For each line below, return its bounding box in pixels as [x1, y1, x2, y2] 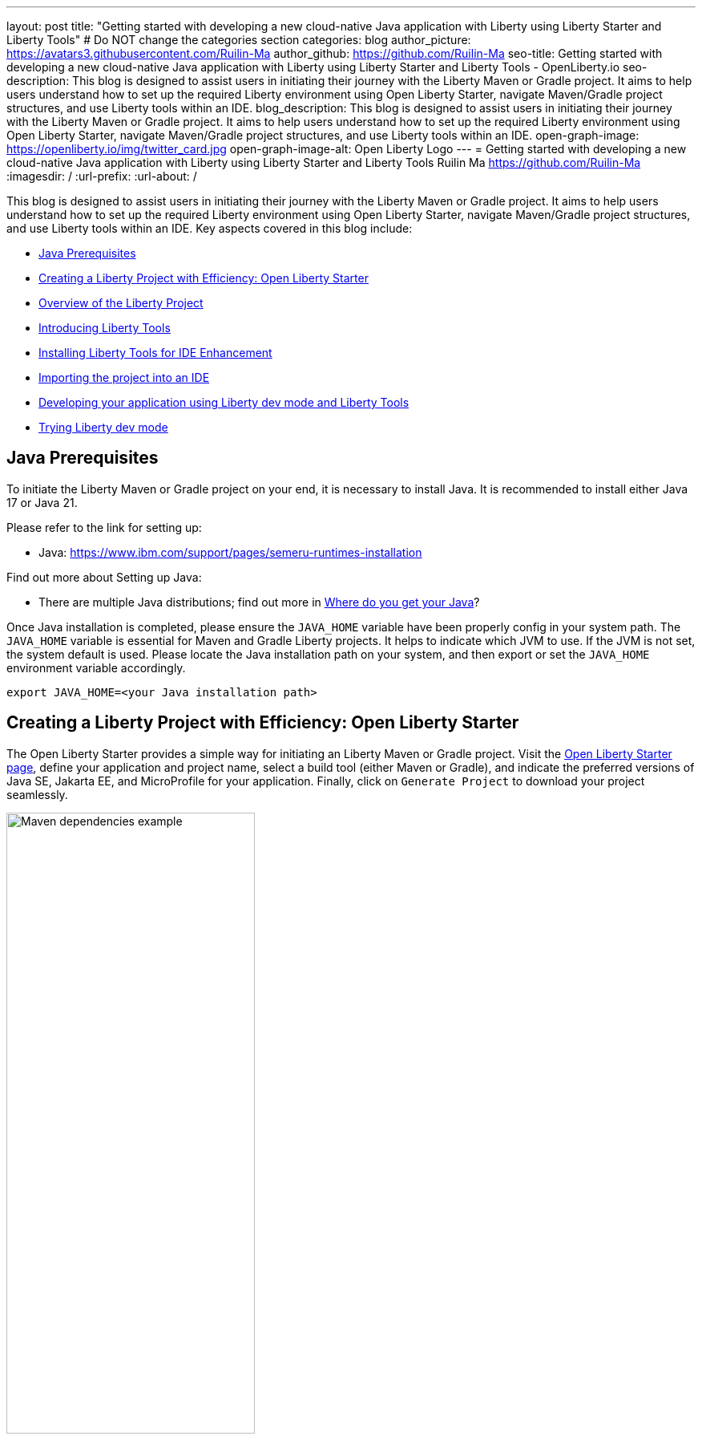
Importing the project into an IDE [38, 371, 210, 384]
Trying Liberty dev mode [38, 420, 168, 434]
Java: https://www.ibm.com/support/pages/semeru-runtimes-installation [38, 545, 422, 559]
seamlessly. [6, 787, 68, 801]
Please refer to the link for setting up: [6, 520, 202, 534]
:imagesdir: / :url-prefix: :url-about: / [6, 169, 197, 183]
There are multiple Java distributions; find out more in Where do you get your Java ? [38, 594, 480, 609]
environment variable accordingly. [6, 660, 186, 675]
